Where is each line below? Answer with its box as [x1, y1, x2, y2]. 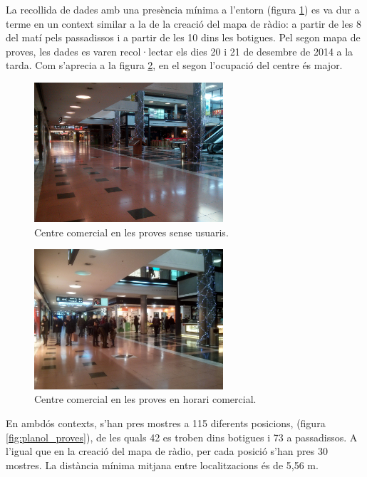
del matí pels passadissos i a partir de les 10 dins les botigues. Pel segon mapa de [6, 30, 361, 45]
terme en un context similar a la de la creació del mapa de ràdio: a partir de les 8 [6, 16, 361, 31]
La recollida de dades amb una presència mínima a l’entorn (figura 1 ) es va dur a [6, 2, 360, 16]
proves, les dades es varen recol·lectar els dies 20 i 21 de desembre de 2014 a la [6, 43, 353, 58]
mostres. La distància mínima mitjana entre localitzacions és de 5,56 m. [6, 457, 319, 472]
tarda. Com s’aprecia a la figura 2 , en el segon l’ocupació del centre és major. [6, 58, 343, 73]
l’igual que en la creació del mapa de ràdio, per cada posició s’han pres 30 [6, 444, 328, 458]
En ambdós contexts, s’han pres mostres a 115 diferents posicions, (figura [6, 415, 326, 430]
